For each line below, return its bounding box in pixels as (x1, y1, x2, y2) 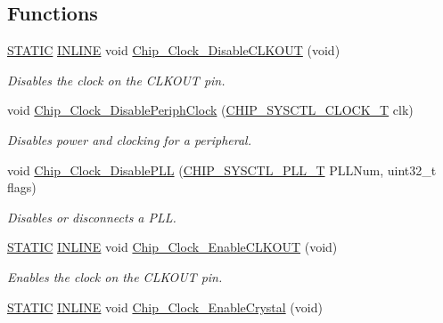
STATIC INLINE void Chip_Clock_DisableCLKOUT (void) (7, 41, 340, 60)
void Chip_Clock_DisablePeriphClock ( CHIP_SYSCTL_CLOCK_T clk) (7, 101, 414, 119)
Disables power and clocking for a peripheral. (7, 130, 251, 149)
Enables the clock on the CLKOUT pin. (7, 267, 223, 286)
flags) (7, 178, 37, 197)
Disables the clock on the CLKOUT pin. (7, 70, 226, 89)
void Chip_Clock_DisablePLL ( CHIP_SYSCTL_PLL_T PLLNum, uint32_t (7, 160, 437, 179)
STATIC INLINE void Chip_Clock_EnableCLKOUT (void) (7, 238, 338, 256)
